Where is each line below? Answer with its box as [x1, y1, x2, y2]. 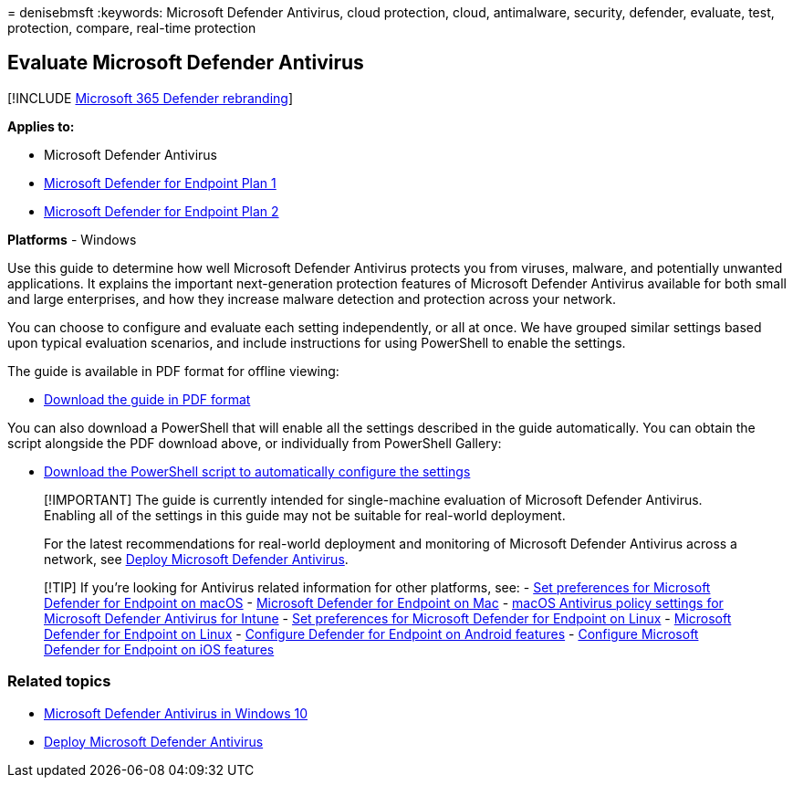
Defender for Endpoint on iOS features [44, 641, 275, 657]
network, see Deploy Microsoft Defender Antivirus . [44, 550, 349, 567]
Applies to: [7, 118, 75, 134]
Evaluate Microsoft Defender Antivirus [7, 51, 364, 75]
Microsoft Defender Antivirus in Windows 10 [44, 705, 308, 721]
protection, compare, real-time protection [7, 20, 256, 36]
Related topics [7, 672, 111, 691]
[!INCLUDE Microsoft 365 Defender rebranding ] [7, 89, 294, 106]
